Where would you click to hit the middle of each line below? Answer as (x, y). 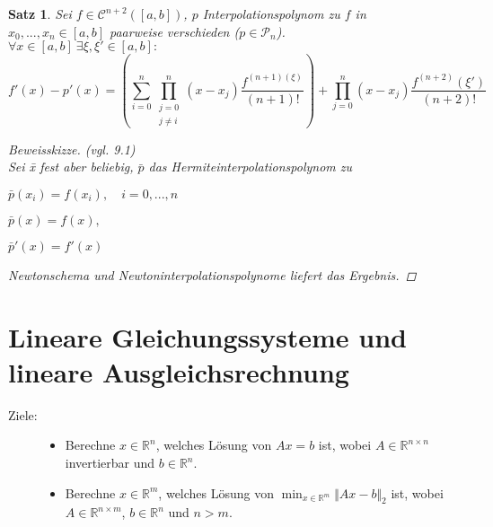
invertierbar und (110, 463)
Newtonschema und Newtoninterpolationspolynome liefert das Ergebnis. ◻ (212, 274)
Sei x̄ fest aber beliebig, (71, 167)
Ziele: (23, 414)
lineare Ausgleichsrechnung (179, 371)
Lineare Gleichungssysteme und (207, 336)
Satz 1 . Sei (40, 13)
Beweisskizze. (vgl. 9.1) (72, 149)
